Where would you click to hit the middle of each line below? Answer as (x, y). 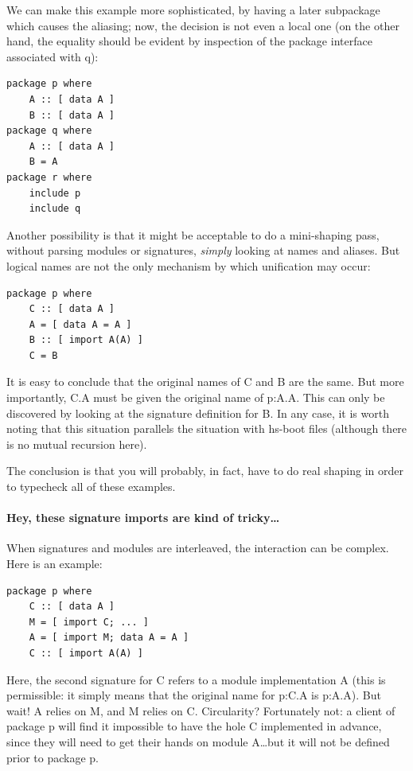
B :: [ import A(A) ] (86, 340)
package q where (49, 131)
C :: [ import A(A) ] (86, 653)
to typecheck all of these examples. (91, 487)
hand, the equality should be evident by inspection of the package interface (189, 41)
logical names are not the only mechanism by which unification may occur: (189, 265)
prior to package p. (53, 757)
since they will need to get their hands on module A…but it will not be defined (198, 741)
